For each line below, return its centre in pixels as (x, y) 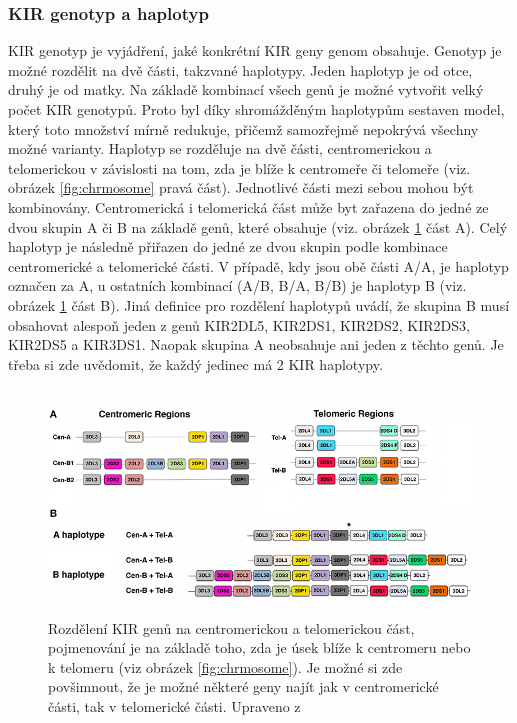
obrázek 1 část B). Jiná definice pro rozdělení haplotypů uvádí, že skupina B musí (259, 304)
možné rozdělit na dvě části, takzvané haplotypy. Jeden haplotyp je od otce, (240, 69)
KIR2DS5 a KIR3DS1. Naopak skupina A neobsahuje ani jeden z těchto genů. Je (256, 344)
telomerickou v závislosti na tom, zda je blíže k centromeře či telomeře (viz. (239, 167)
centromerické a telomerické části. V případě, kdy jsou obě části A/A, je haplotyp (258, 265)
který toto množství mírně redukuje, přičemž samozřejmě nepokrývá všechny (243, 128)
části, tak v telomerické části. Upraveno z (174, 705)
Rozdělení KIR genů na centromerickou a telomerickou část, (231, 627)
